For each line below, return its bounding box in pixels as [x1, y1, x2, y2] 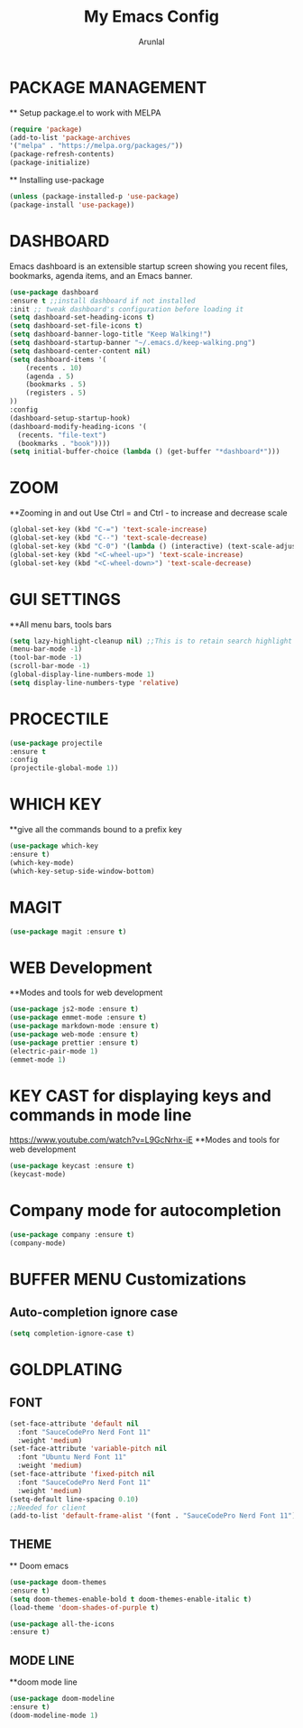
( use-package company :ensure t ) [9, 1231, 135, 1240]
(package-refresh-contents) [9, 150, 115, 159]
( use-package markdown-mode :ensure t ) [9, 1022, 160, 1031]
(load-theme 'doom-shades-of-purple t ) [9, 1603, 160, 1612]
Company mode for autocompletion [9, 1201, 281, 1221]
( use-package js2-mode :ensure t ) [9, 1005, 140, 1014]
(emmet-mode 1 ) [9, 1054, 67, 1064]
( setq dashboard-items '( [9, 355, 106, 364]
